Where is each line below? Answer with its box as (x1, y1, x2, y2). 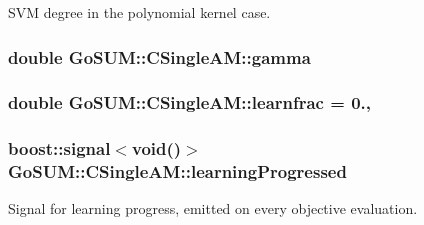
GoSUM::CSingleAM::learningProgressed (8, 159, 347, 184)
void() (131, 136, 182, 161)
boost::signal (8, 136, 111, 161)
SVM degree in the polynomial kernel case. (8, 2, 271, 22)
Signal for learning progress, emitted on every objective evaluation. (8, 198, 418, 219)
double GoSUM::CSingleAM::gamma (8, 44, 311, 69)
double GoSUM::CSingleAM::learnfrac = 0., (8, 90, 371, 115)
